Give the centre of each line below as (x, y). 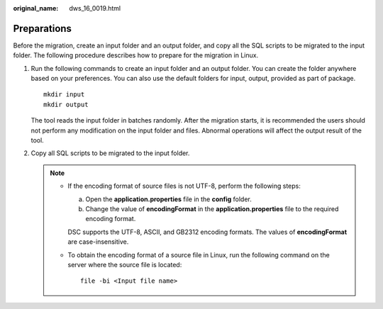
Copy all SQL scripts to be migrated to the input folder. (110, 153)
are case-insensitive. (98, 242)
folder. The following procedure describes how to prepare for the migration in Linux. (136, 55)
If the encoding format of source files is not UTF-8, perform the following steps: (184, 186)
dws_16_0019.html (95, 8)
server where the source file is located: (125, 264)
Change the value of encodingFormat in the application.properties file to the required (212, 208)
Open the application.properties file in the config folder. (168, 199)
